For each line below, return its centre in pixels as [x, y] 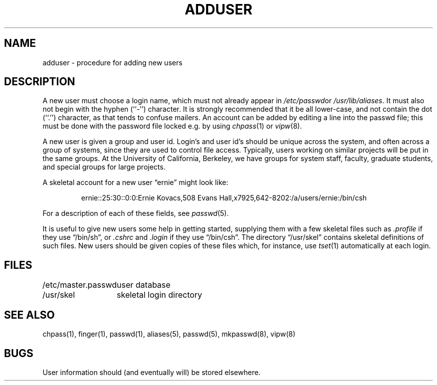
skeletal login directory [160, 295]
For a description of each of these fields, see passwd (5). [136, 213]
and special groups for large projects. [104, 167]
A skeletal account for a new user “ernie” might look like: [135, 183]
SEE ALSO [29, 315]
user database [144, 285]
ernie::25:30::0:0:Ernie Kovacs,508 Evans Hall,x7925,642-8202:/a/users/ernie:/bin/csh [224, 198]
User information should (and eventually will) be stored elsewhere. [152, 372]
